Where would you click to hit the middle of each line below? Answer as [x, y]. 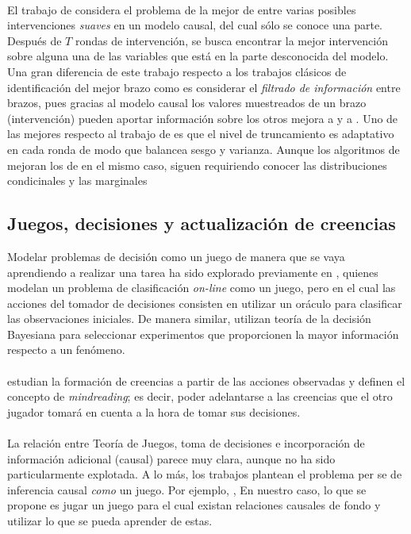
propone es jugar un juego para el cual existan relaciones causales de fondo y [194, 505]
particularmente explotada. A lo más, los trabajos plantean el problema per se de [205, 474]
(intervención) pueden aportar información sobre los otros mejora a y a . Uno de [203, 118]
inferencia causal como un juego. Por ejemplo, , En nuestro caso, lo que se [187, 489]
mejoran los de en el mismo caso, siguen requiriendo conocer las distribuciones [197, 165]
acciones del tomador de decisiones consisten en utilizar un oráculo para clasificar [205, 303]
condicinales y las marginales [77, 181]
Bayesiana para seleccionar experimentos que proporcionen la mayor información [203, 334]
